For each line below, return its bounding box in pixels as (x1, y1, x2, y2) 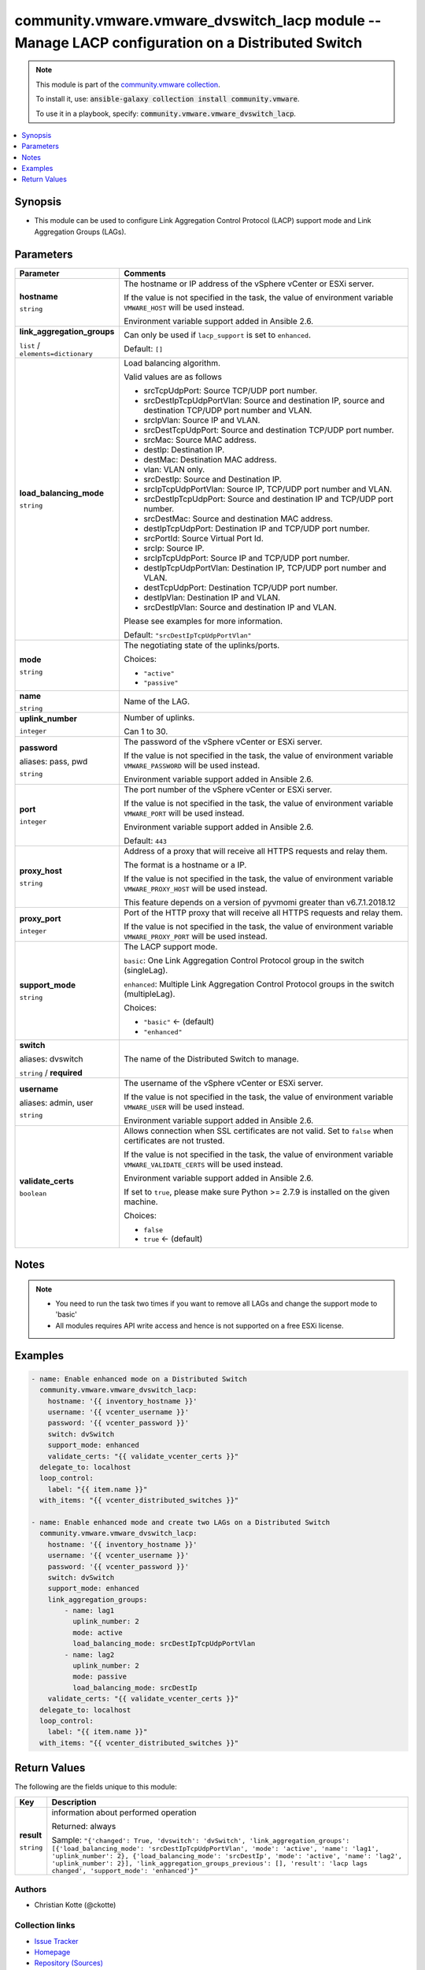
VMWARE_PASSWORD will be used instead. (124, 760, 261, 771)
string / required (19, 1067, 83, 1078)
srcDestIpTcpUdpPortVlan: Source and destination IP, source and (143, 395, 385, 406)
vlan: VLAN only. (143, 463, 205, 474)
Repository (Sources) (34, 1958, 104, 1968)
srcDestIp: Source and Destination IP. (143, 474, 282, 485)
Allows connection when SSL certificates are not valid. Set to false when (124, 1125, 394, 1136)
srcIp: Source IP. (143, 542, 205, 553)
